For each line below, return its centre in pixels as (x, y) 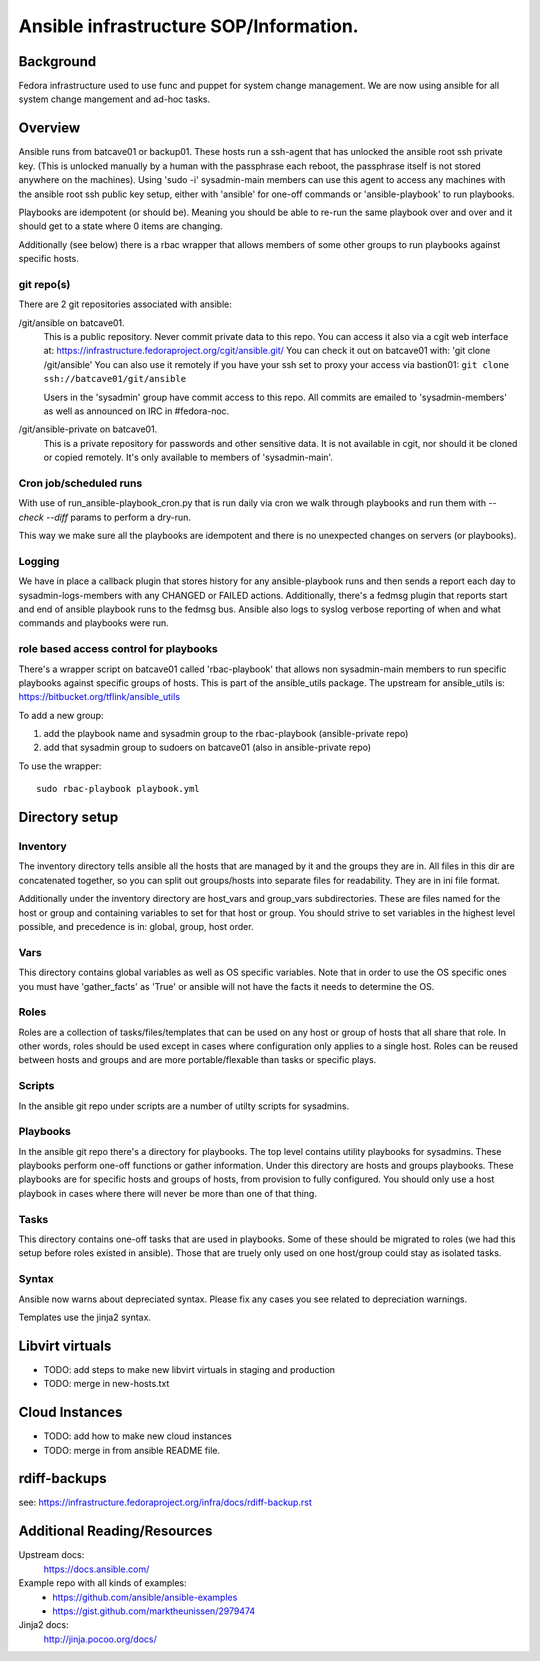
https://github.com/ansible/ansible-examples (145, 1597)
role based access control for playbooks (118, 649)
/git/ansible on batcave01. (71, 322)
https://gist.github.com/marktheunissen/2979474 (154, 1611)
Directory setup (68, 817)
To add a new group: (61, 715)
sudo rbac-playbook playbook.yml (118, 789)
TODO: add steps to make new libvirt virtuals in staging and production (189, 1369)
